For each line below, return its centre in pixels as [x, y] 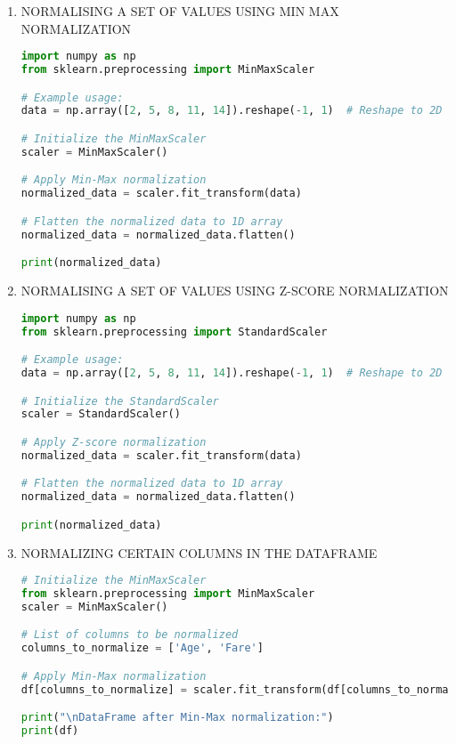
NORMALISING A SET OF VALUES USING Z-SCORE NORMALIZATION [235, 291]
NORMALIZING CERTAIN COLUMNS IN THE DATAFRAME [199, 552]
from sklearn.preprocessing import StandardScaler [174, 332]
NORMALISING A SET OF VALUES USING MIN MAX [180, 11]
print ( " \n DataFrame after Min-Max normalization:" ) [177, 718]
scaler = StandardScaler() [101, 414]
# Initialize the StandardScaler [120, 401]
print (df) [50, 731]
